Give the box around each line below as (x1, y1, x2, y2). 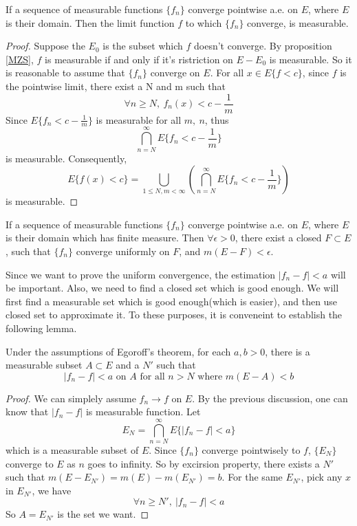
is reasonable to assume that (6, 65, 125, 80)
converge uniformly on (76, 243, 170, 258)
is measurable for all (96, 112, 182, 127)
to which (185, 15, 222, 30)
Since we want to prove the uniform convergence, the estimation (6, 267, 276, 281)
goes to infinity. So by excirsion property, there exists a (87, 456, 320, 470)
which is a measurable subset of (6, 443, 139, 457)
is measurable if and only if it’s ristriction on (45, 52, 233, 66)
